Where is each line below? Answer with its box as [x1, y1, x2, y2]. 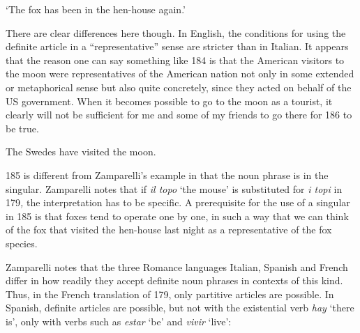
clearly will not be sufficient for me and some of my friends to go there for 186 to [6, 107, 352, 122]
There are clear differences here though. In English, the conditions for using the [6, 25, 346, 40]
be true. [6, 121, 39, 135]
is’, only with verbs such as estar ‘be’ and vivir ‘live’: [6, 313, 232, 328]
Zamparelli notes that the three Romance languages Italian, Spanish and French [6, 259, 348, 274]
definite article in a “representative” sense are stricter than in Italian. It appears [6, 39, 349, 54]
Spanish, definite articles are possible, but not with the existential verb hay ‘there [6, 300, 354, 315]
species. [6, 235, 38, 250]
